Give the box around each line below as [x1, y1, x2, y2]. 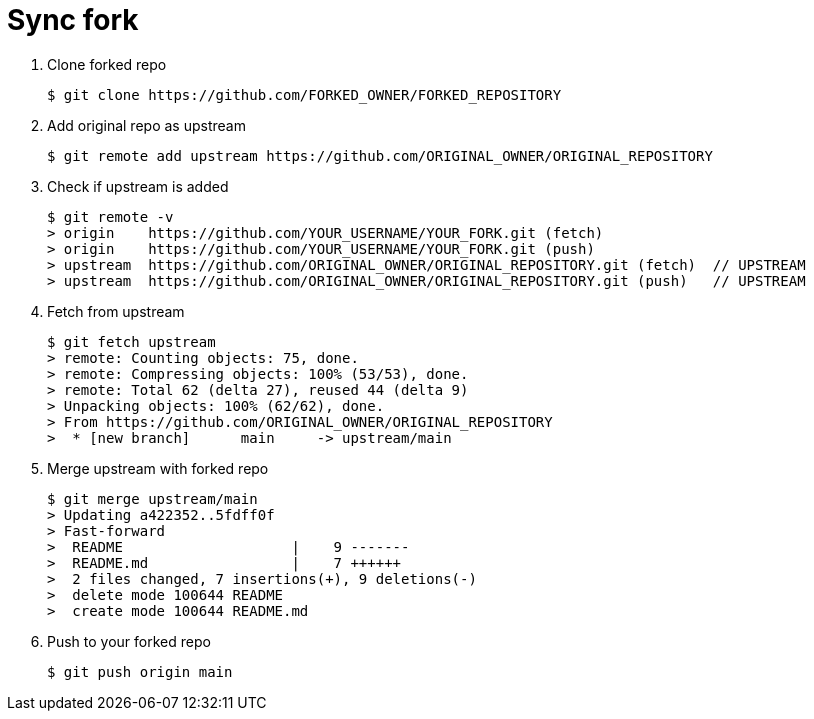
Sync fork [7, 3, 139, 37]
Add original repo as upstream [47, 116, 246, 134]
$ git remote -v [47, 208, 174, 225]
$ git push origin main [47, 663, 233, 680]
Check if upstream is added [47, 177, 229, 195]
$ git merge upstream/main [47, 490, 258, 507]
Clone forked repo [47, 55, 167, 73]
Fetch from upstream [47, 302, 185, 320]
